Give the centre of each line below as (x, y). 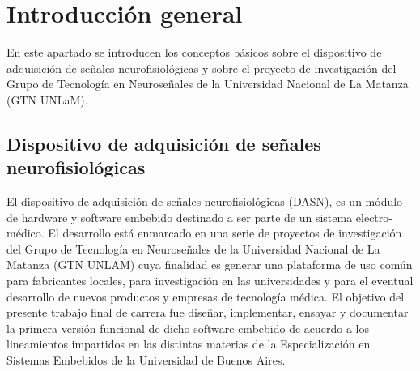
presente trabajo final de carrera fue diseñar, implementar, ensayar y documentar (208, 312)
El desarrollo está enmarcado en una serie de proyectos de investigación (225, 233)
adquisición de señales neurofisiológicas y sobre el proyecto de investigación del (202, 68)
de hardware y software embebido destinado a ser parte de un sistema (180, 217)
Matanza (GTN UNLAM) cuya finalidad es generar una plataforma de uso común (210, 264)
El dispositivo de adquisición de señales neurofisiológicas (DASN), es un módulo (205, 201)
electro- (374, 217)
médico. (25, 233)
